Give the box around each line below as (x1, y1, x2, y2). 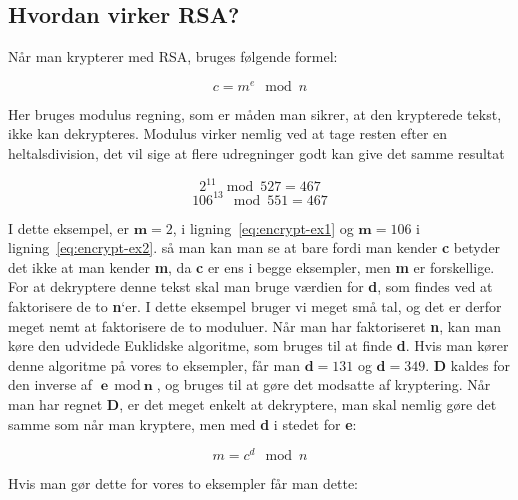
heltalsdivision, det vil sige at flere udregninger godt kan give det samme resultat (8, 143, 505, 164)
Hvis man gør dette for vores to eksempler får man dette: (8, 473, 358, 494)
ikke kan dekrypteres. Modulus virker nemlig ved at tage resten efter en (8, 123, 448, 144)
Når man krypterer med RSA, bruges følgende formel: (8, 46, 338, 67)
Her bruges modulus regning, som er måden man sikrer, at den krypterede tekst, (8, 103, 502, 124)
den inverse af (8, 374, 93, 395)
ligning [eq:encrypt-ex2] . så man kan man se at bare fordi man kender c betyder (8, 237, 501, 258)
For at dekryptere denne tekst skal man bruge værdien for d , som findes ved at (8, 276, 493, 297)
